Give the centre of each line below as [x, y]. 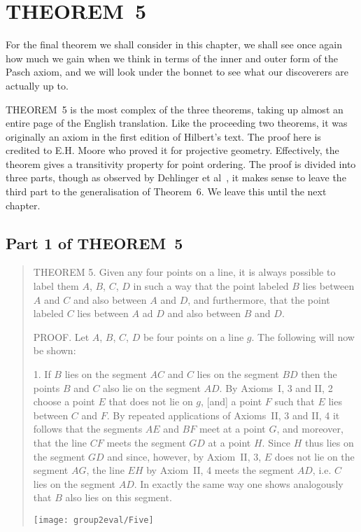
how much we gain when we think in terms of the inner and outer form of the [172, 58]
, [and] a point [232, 401]
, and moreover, [310, 429]
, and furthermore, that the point [259, 299]
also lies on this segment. [119, 497]
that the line [60, 442]
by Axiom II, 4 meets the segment [220, 470]
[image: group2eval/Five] [93, 520]
